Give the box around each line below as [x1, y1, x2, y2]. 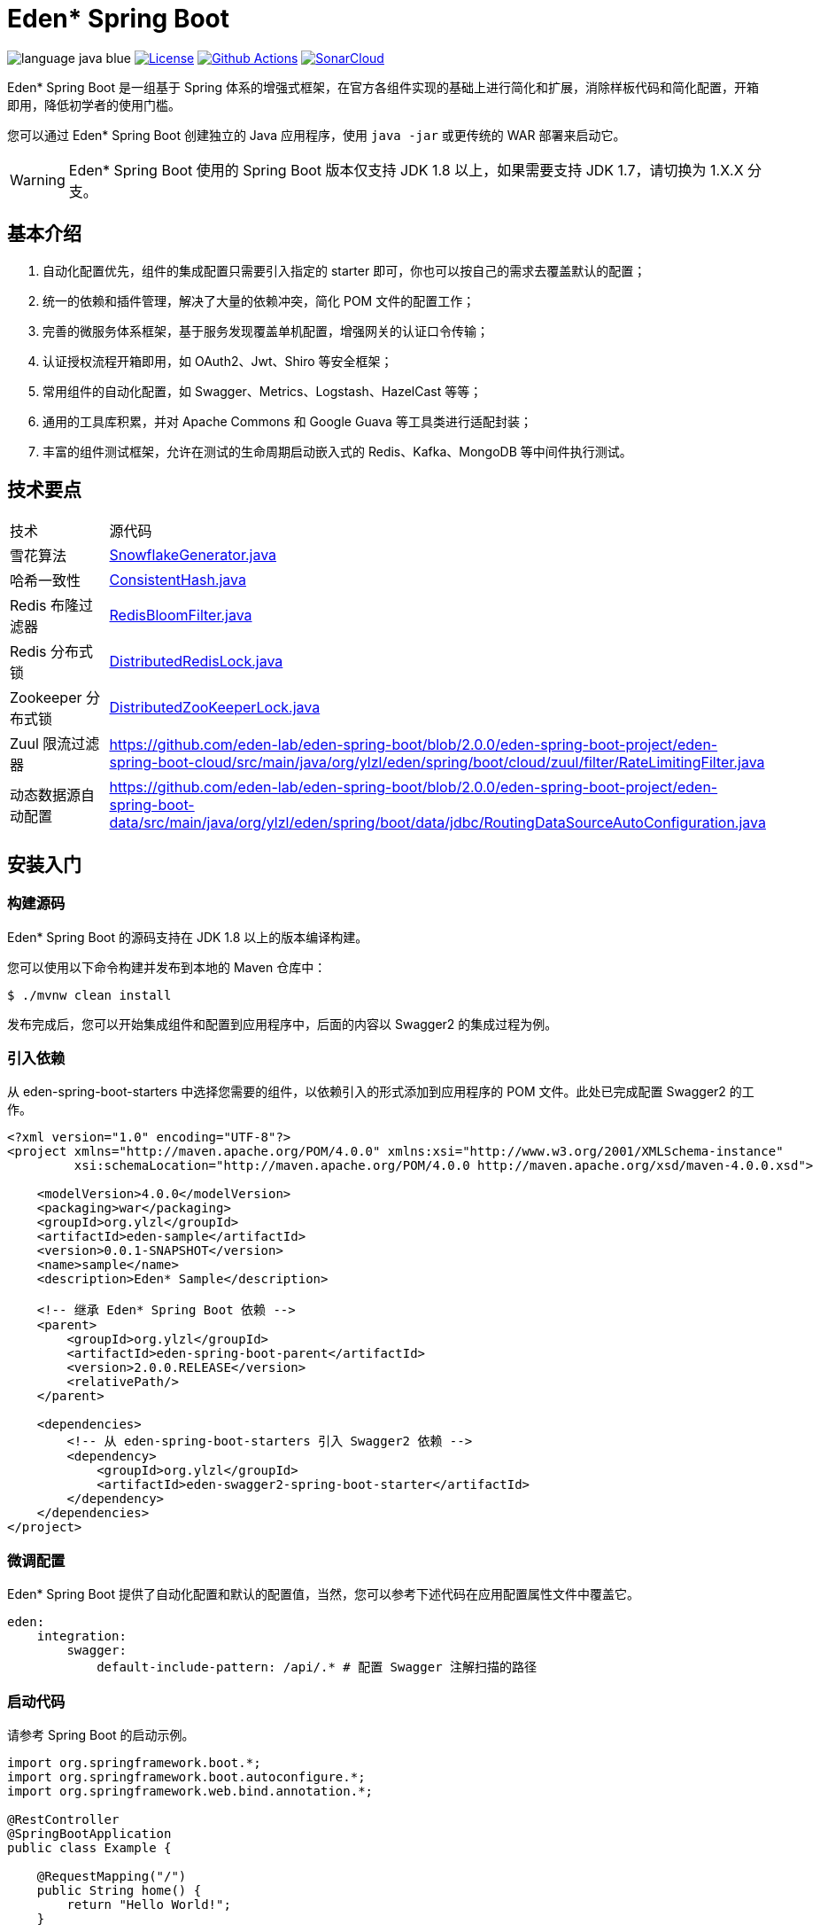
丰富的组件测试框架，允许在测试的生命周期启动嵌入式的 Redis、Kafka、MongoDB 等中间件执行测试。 [43, 443, 632, 459]
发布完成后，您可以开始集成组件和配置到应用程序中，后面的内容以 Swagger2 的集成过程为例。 [7, 1016, 558, 1032]
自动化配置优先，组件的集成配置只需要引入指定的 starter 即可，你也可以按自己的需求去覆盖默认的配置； [43, 262, 646, 278]
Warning [10, 170, 66, 189]
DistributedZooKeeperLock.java [109, 698, 321, 717]
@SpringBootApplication [7, 1826, 172, 1841]
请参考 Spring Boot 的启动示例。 [7, 1726, 195, 1742]
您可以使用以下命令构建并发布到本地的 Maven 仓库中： [7, 959, 327, 975]
